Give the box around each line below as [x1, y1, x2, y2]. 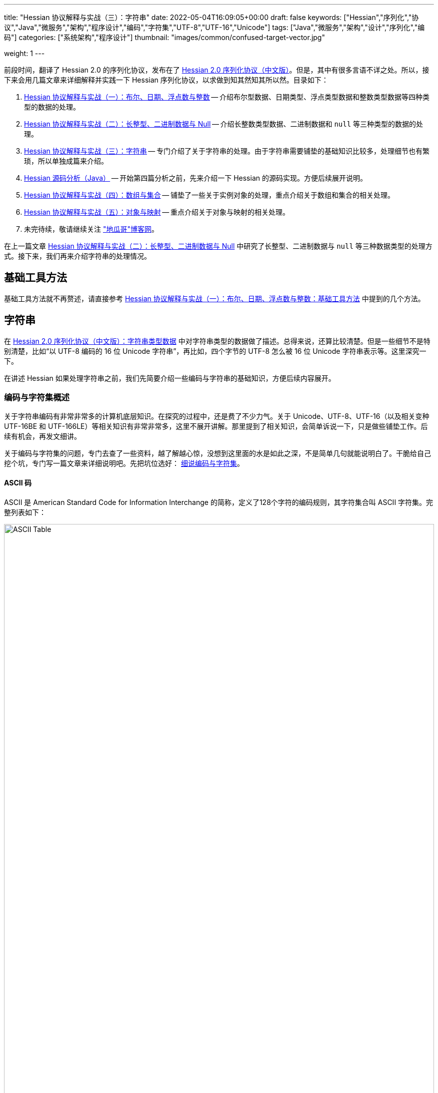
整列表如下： [4, 507, 46, 516]
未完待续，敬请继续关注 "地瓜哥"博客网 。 [24, 225, 158, 233]
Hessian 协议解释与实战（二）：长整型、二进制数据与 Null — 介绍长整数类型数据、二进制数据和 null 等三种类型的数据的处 [24, 120, 423, 128]
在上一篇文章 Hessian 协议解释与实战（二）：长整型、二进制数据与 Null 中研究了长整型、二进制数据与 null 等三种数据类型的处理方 [4, 242, 432, 250]
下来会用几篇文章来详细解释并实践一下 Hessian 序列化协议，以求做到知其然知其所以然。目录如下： [4, 76, 328, 84]
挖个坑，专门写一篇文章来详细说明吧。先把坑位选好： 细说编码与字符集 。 [4, 459, 244, 468]
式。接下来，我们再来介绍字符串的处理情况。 [4, 252, 151, 260]
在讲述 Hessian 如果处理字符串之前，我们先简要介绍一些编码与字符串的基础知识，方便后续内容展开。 [4, 373, 335, 382]
